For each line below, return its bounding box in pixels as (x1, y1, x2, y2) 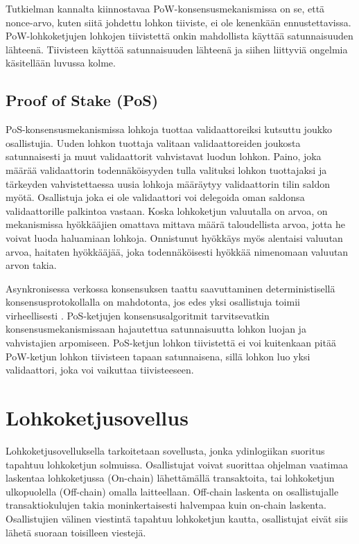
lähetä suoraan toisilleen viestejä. (6, 525, 146, 539)
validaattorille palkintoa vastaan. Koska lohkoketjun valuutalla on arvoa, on (6, 203, 328, 218)
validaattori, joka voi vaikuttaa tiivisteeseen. (6, 362, 194, 377)
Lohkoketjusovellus (6, 403, 189, 432)
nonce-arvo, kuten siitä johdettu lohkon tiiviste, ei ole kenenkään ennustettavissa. (6, 15, 351, 29)
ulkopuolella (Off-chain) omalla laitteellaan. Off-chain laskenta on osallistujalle (6, 484, 339, 498)
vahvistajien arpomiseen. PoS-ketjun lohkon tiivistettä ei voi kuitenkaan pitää (6, 335, 336, 350)
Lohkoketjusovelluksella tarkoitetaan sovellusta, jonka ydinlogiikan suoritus (6, 443, 325, 457)
